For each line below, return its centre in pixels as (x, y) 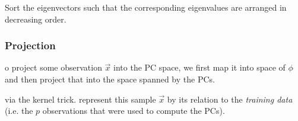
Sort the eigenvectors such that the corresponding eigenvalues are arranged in (146, 7)
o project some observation (53, 67)
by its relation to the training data (230, 99)
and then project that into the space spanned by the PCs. (110, 79)
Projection (30, 45)
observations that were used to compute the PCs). (134, 111)
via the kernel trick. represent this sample (80, 99)
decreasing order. (36, 19)
